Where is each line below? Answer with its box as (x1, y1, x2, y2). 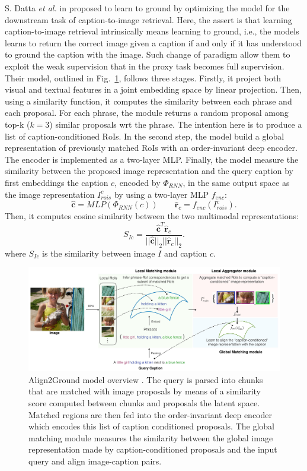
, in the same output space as (183, 176, 290, 188)
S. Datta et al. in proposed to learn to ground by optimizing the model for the (5, 2, 290, 14)
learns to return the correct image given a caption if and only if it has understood (5, 36, 302, 49)
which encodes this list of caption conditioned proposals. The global (28, 420, 275, 432)
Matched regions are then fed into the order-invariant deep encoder (28, 408, 272, 421)
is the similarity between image (42, 246, 155, 259)
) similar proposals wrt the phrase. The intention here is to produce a (49, 118, 302, 130)
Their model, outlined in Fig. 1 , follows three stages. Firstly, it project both (5, 71, 282, 84)
